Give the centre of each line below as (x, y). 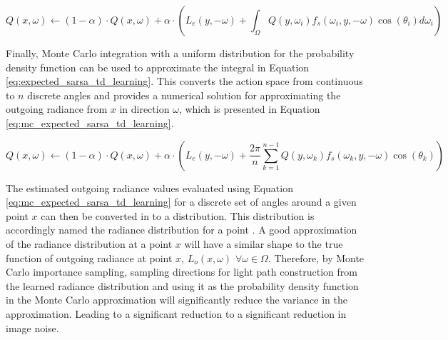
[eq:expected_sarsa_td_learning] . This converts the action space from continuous (184, 81)
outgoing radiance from (57, 109)
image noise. (32, 327)
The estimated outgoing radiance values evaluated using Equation (149, 187)
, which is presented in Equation (249, 109)
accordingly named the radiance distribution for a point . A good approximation (182, 230)
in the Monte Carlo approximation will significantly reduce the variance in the (177, 300)
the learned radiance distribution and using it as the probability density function (182, 285)
